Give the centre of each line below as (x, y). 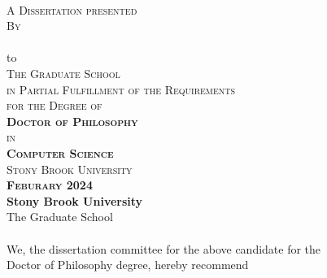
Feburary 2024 (50, 185)
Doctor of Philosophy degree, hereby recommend (128, 265)
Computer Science (60, 152)
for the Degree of (54, 105)
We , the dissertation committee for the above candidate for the (164, 248)
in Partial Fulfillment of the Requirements (121, 89)
